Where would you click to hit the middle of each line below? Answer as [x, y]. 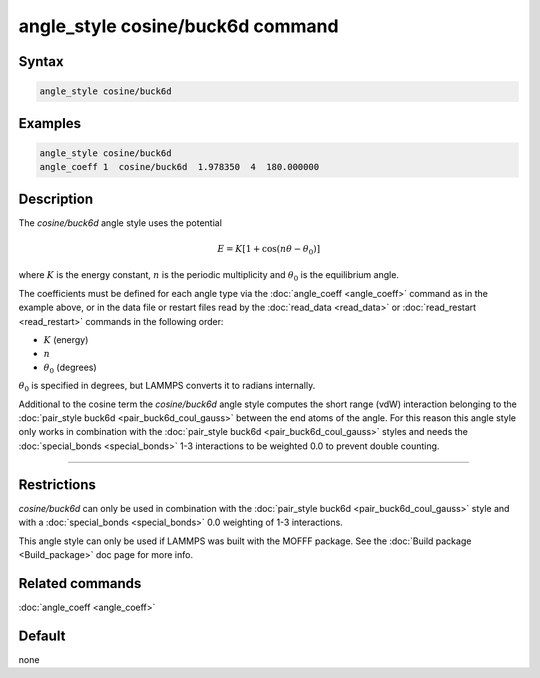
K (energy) [66, 339]
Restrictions [57, 484]
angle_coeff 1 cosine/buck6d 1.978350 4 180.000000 [179, 167]
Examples [50, 123]
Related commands [80, 583]
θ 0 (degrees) [70, 368]
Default [42, 635]
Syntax [41, 61]
